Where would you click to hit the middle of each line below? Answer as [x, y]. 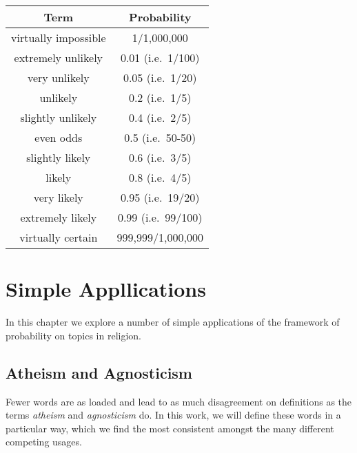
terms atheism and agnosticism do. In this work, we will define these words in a [173, 415]
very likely [58, 197]
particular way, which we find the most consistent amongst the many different [170, 428]
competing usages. [44, 442]
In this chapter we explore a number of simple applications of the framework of [173, 322]
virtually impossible [59, 38]
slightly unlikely [59, 117]
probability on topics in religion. [73, 335]
